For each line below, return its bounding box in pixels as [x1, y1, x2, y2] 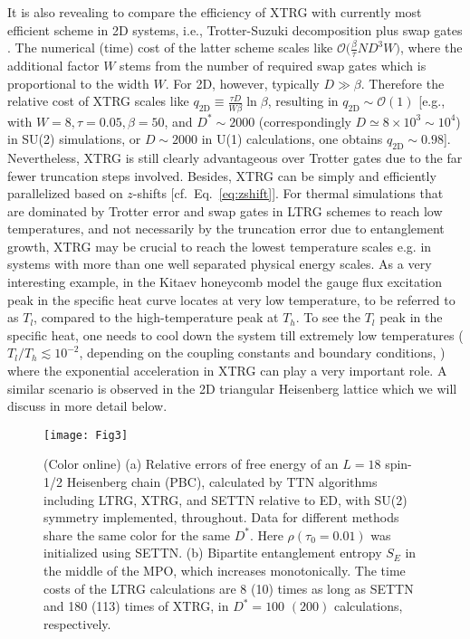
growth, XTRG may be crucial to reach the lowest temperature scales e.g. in [7, 236, 432, 255]
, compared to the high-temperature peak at [34, 308, 279, 327]
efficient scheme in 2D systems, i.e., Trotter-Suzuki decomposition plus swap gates [7, 20, 463, 39]
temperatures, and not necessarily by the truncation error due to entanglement [7, 219, 445, 238]
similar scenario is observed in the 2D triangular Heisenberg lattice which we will [7, 378, 457, 397]
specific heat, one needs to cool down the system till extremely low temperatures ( [7, 325, 464, 344]
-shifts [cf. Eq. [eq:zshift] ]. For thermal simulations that [132, 184, 444, 203]
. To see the [295, 308, 360, 327]
